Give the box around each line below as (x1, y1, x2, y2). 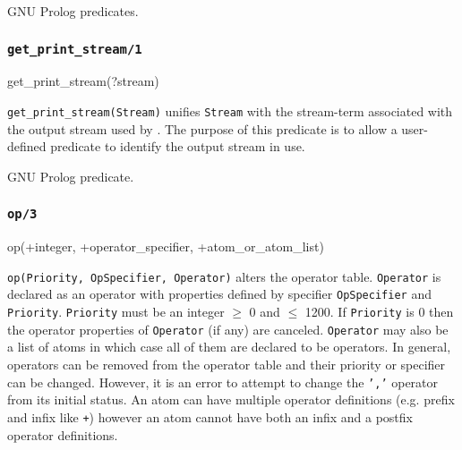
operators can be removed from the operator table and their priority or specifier (7, 355, 446, 373)
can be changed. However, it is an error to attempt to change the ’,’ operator (7, 372, 439, 391)
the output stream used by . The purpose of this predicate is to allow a (7, 119, 398, 138)
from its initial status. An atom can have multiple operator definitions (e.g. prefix (7, 390, 455, 409)
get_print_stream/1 (7, 41, 142, 56)
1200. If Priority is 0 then (304, 302, 454, 321)
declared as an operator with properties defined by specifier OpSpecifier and (7, 284, 432, 303)
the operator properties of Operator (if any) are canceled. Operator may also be (7, 319, 449, 338)
